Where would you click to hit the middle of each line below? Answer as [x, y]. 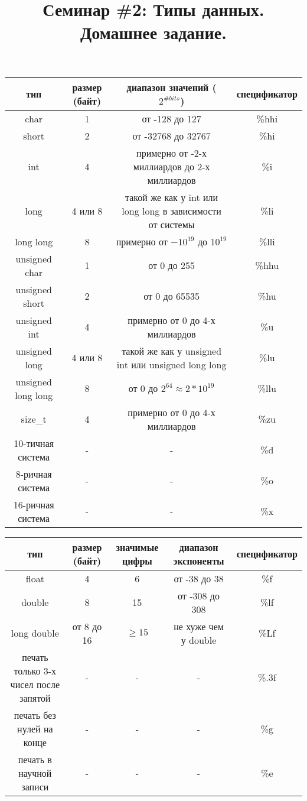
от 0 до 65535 [172, 296]
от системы [172, 224]
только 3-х [35, 670]
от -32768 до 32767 [172, 135]
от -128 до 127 [172, 118]
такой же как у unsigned [172, 351]
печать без [35, 715]
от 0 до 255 [172, 265]
